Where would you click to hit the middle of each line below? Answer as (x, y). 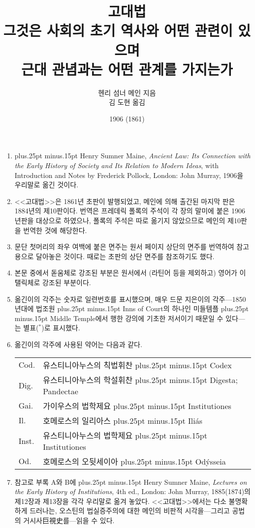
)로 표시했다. (61, 328)
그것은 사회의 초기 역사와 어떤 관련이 (118, 30)
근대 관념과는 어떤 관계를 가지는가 (127, 69)
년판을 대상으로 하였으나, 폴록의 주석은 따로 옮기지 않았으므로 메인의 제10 (127, 220)
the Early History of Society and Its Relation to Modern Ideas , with (117, 165)
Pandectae (61, 391)
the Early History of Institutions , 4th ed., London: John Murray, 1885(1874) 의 (132, 491)
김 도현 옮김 (127, 102)
